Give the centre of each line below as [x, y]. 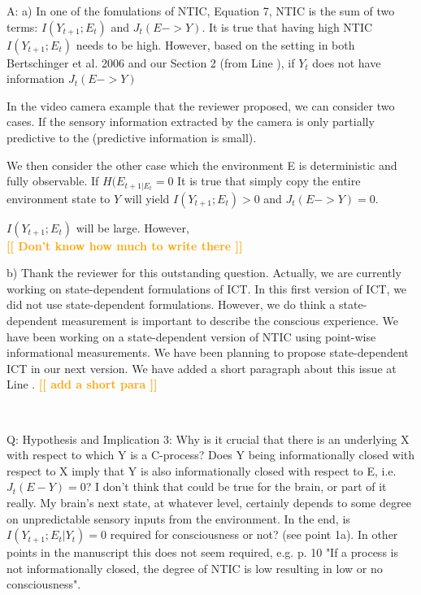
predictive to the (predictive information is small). [132, 137]
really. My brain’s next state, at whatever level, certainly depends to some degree [209, 502]
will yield [147, 198]
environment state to [59, 198]
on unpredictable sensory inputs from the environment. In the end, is [178, 518]
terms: [22, 26]
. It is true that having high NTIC [287, 26]
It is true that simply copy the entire [269, 181]
